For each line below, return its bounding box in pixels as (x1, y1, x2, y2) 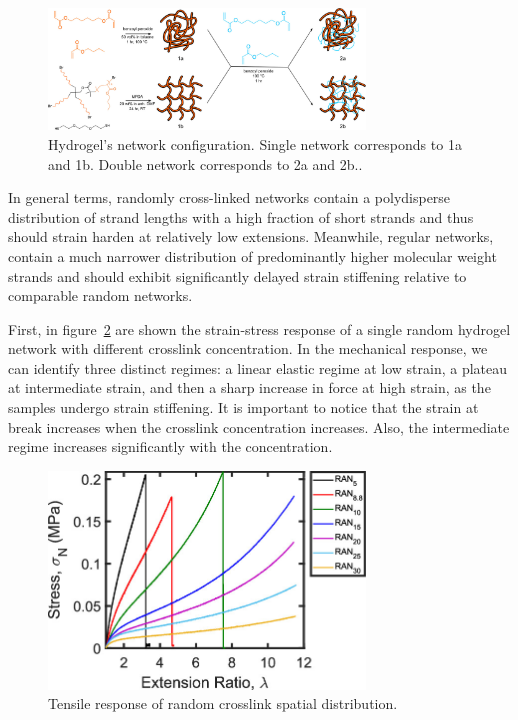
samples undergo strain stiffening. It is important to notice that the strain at (8, 397, 479, 418)
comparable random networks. (8, 285, 193, 306)
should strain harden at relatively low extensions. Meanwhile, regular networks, (8, 226, 494, 247)
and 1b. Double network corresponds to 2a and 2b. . (48, 153, 363, 174)
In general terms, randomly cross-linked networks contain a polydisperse (8, 187, 451, 208)
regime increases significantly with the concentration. (8, 436, 333, 457)
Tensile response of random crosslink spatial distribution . (48, 693, 398, 714)
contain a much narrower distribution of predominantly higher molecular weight (8, 245, 497, 266)
